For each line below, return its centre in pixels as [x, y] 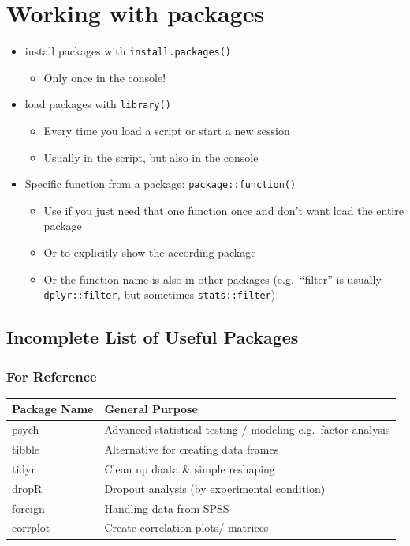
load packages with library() [98, 104]
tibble [26, 449]
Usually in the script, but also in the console [151, 157]
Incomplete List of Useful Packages [153, 337]
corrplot [31, 527]
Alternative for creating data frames [192, 449]
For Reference [52, 376]
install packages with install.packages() [128, 51]
